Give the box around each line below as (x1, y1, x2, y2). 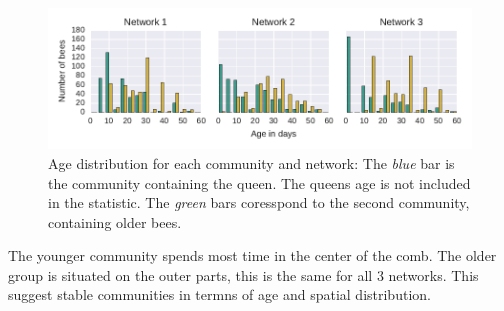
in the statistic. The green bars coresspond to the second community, (48, 192, 470, 213)
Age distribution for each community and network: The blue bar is (48, 152, 455, 173)
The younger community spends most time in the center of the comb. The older (8, 245, 497, 266)
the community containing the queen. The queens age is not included (48, 172, 471, 193)
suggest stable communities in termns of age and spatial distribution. (8, 284, 431, 305)
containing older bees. (48, 211, 182, 232)
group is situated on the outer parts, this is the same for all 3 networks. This (8, 264, 479, 285)
